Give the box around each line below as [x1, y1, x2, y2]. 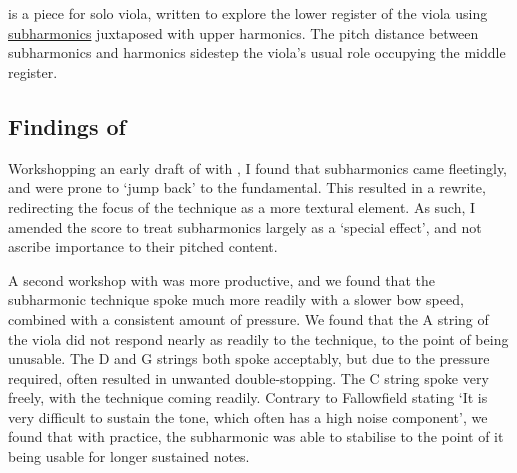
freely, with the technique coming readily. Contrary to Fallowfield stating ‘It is [8, 387, 488, 408]
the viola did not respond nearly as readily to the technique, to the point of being [8, 328, 509, 349]
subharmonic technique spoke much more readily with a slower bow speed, [8, 289, 464, 310]
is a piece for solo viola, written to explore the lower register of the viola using [8, 3, 488, 24]
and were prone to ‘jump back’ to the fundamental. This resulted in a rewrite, [8, 177, 486, 198]
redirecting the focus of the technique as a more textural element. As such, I [8, 196, 476, 217]
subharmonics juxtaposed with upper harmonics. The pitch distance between [8, 22, 479, 43]
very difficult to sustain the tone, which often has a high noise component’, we [8, 406, 488, 427]
